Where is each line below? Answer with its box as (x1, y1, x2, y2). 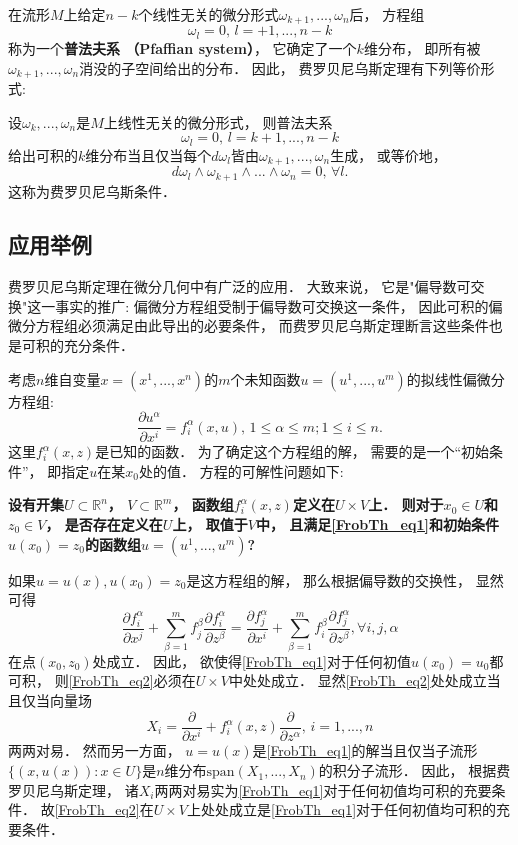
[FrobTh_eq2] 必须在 (68, 670, 196, 691)
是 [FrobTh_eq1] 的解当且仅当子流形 (252, 740, 478, 761)
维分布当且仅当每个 (85, 144, 212, 165)
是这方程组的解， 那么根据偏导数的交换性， (186, 569, 472, 590)
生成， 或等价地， (330, 144, 447, 165)
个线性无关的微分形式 (138, 4, 279, 24)
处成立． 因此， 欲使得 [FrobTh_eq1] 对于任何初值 (92, 650, 411, 671)
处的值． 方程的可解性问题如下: (139, 460, 344, 481)
